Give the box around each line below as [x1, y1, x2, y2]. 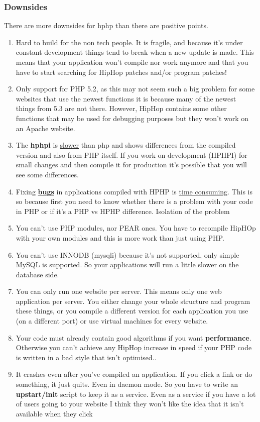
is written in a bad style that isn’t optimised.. [16, 352, 157, 362]
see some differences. [16, 169, 79, 179]
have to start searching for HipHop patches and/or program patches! [16, 66, 227, 77]
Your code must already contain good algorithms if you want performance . [16, 332, 251, 343]
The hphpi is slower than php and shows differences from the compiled [16, 140, 236, 150]
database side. [16, 269, 59, 279]
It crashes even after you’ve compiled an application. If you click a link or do [16, 369, 252, 379]
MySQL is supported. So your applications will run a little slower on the [16, 259, 239, 270]
